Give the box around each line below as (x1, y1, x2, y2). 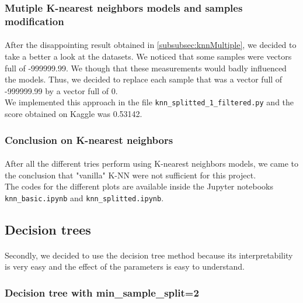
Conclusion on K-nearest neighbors (5, 132, 173, 147)
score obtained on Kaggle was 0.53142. (5, 107, 142, 119)
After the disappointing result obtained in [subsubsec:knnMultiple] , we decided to (5, 39, 297, 51)
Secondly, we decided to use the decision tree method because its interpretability (5, 249, 293, 261)
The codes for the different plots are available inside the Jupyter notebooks (5, 180, 273, 192)
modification (5, 13, 64, 28)
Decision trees (5, 220, 91, 238)
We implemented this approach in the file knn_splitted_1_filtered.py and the (5, 96, 294, 108)
